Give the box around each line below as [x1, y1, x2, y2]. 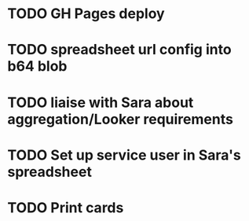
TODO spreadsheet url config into [7, 41, 233, 59]
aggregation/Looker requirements [7, 110, 233, 128]
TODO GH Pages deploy [7, 5, 166, 23]
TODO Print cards [7, 198, 124, 216]
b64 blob [7, 57, 68, 76]
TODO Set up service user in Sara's [7, 146, 241, 164]
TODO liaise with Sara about [7, 94, 194, 111]
